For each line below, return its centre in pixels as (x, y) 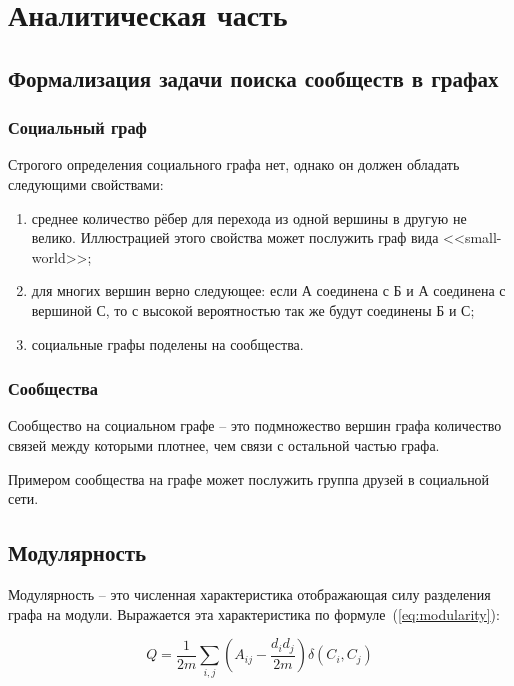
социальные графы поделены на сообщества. (167, 343)
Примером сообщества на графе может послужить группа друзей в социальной (249, 478)
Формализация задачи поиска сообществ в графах (253, 77)
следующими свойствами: (86, 183)
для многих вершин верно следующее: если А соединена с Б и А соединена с (268, 290)
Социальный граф (77, 127)
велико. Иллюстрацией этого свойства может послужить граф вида (235, 237)
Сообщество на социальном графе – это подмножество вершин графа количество (255, 425)
